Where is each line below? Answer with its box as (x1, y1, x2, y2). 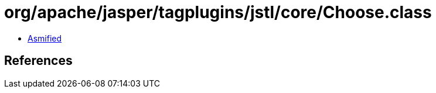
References (4, 53, 73, 68)
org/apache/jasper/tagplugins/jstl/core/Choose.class (4, 2, 432, 22)
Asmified (28, 33, 62, 43)
